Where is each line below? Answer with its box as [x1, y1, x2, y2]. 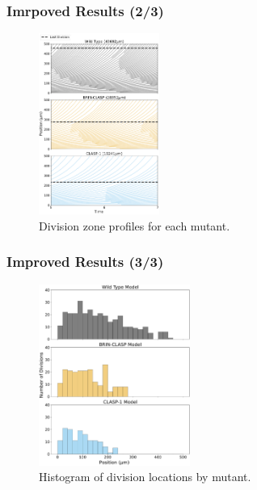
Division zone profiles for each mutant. [39, 217, 230, 234]
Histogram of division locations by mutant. [39, 468, 251, 485]
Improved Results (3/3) [6, 251, 164, 272]
